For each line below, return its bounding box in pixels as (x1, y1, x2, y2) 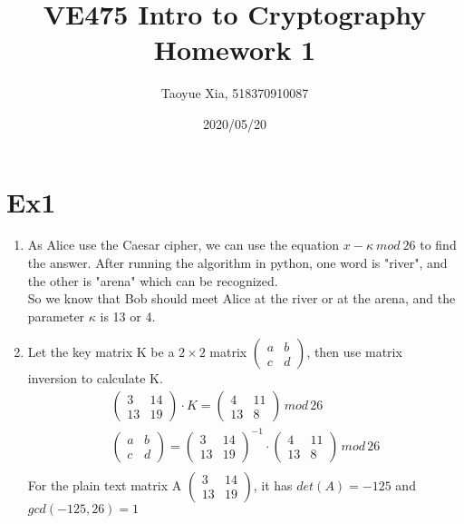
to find (420, 235, 457, 254)
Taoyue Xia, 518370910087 (160, 84, 309, 103)
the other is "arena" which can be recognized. (27, 271, 278, 290)
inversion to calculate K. (27, 369, 163, 388)
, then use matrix (306, 342, 402, 361)
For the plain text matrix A (27, 475, 182, 494)
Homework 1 (153, 31, 316, 68)
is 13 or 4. (100, 306, 156, 325)
